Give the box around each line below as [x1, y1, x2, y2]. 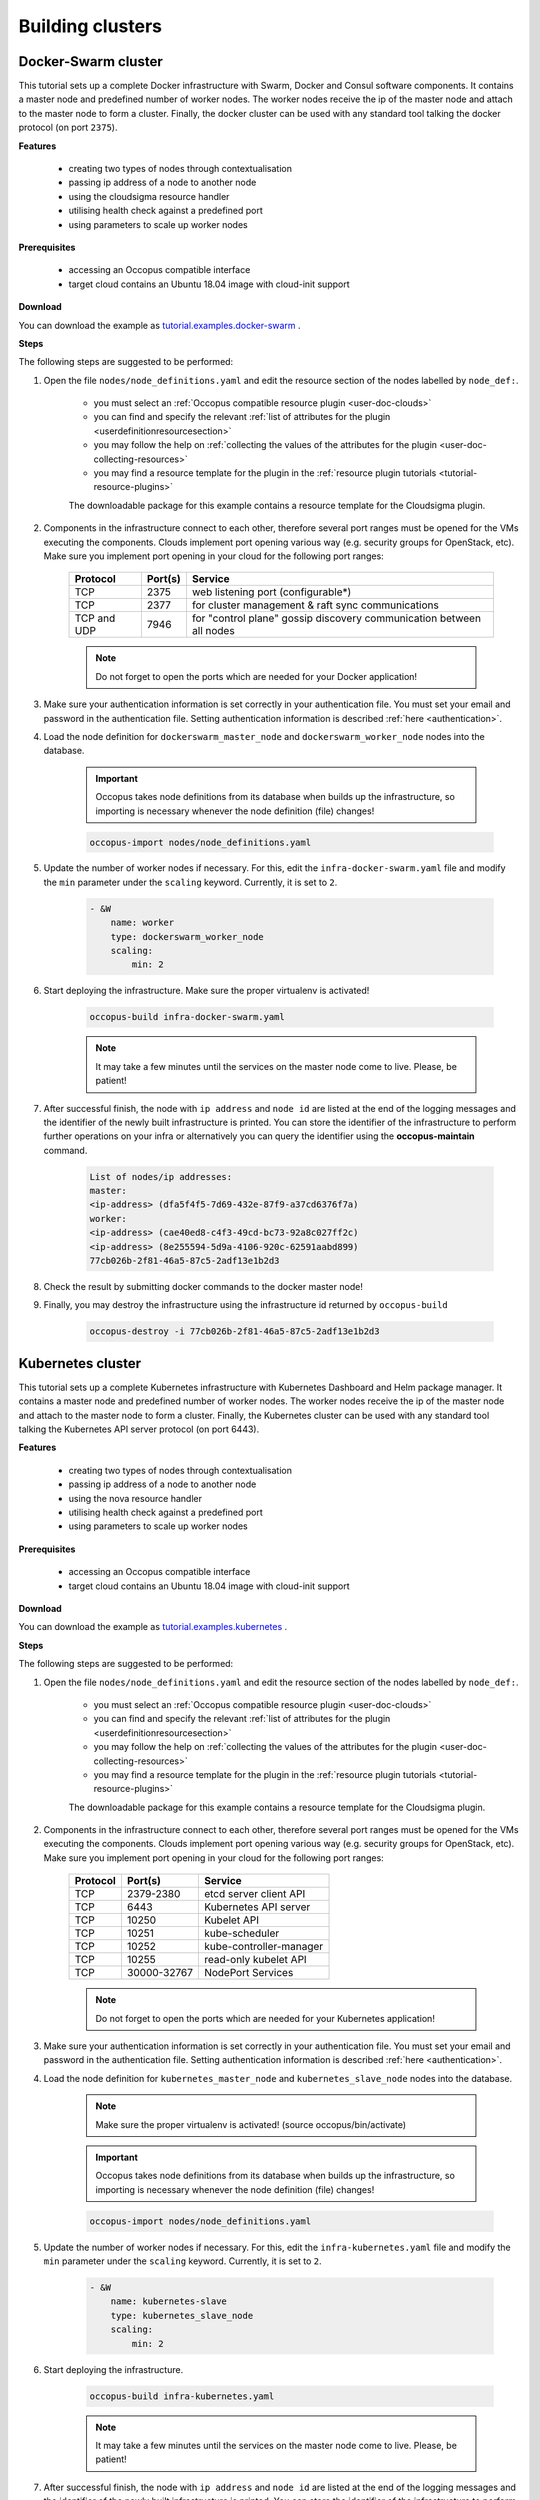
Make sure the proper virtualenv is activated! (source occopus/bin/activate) [95, 2118, 407, 2130]
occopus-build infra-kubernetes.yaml [89, 2390, 275, 2402]
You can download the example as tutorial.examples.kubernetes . [18, 1621, 288, 1633]
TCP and [74, 611, 116, 625]
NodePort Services [203, 1966, 294, 1980]
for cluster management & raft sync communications [191, 598, 439, 612]
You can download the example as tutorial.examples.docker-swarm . [18, 319, 301, 331]
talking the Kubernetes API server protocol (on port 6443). [18, 1423, 260, 1435]
